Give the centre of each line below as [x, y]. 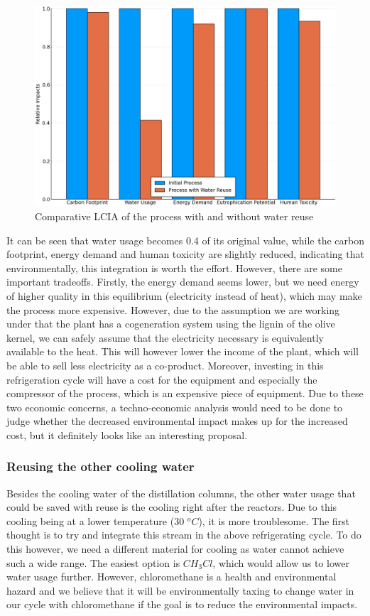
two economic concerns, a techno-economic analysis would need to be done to [175, 407]
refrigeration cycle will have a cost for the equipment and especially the [162, 379]
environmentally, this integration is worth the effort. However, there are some [174, 268]
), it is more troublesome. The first [274, 520]
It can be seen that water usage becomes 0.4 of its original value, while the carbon [185, 240]
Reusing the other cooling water [100, 466]
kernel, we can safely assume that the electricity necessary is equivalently [165, 337]
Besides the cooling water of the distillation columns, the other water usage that [181, 493]
